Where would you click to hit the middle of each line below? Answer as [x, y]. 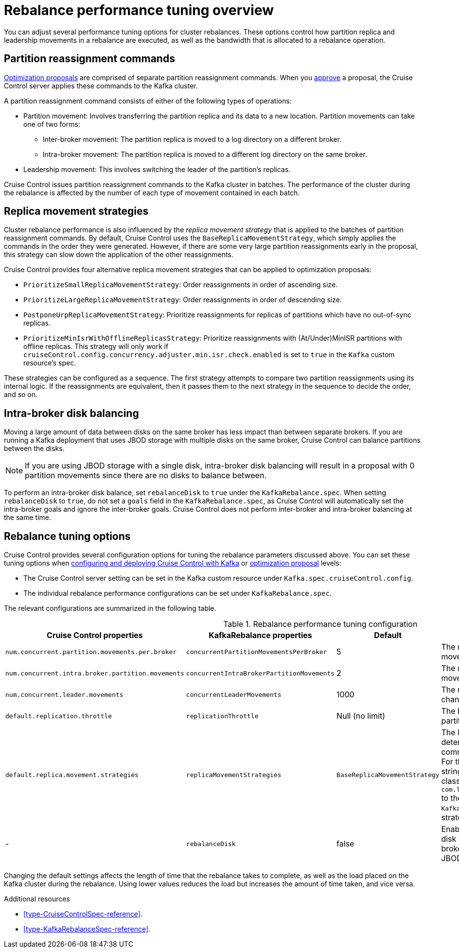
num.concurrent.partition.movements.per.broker [91, 652]
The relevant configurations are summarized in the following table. [110, 608]
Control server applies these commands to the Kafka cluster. [101, 86]
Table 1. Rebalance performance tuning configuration [320, 624]
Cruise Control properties [95, 635]
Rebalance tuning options [67, 536]
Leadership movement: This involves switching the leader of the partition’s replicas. [157, 169]
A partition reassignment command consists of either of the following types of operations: [148, 101]
